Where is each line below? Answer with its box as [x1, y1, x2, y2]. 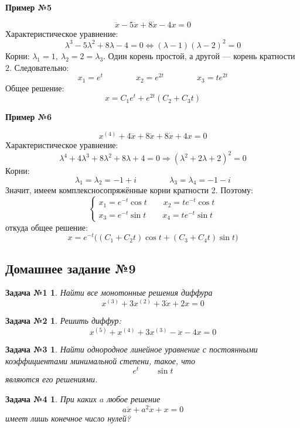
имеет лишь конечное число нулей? [5, 412, 131, 424]
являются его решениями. [5, 373, 98, 385]
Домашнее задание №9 [5, 259, 136, 277]
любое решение [107, 393, 161, 405]
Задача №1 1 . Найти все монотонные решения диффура [5, 286, 213, 299]
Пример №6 [5, 111, 52, 123]
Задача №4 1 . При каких [5, 393, 97, 405]
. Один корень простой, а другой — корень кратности [103, 49, 295, 61]
